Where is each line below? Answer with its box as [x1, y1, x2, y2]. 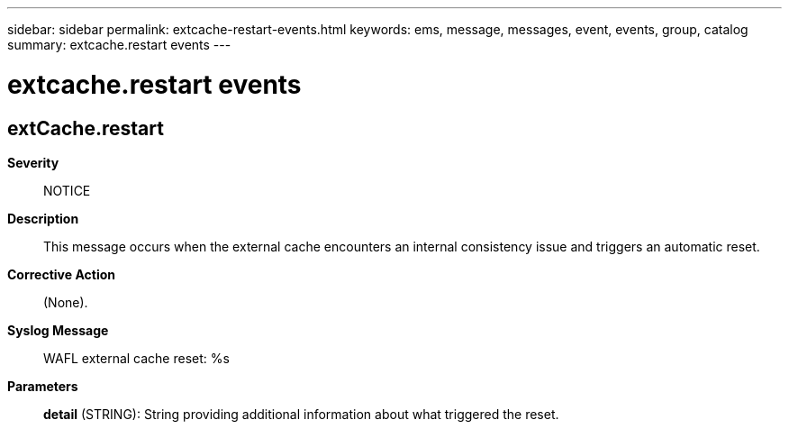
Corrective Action [7, 266, 115, 282]
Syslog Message [7, 322, 109, 338]
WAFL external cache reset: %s [43, 350, 230, 366]
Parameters [7, 378, 78, 394]
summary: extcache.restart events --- [7, 37, 231, 52]
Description [7, 210, 79, 226]
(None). [43, 294, 88, 310]
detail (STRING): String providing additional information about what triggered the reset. [43, 406, 559, 422]
